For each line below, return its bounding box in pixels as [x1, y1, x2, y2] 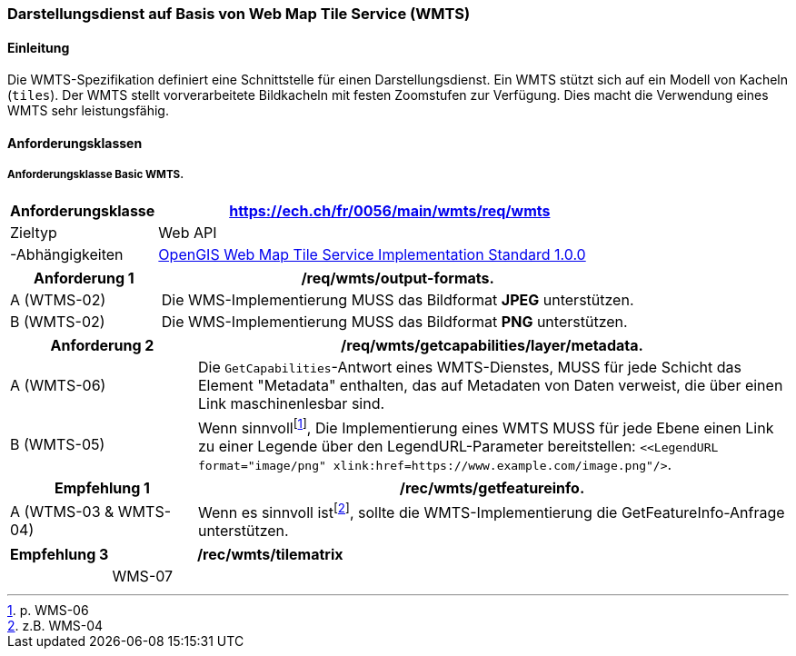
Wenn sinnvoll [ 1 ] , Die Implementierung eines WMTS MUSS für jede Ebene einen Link [197, 415, 774, 437]
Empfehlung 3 [10, 545, 109, 564]
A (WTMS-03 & [10, 502, 114, 521]
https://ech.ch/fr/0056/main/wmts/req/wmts [229, 201, 551, 220]
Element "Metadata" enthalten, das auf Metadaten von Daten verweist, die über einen [197, 375, 783, 394]
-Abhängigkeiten [10, 244, 124, 263]
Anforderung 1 [34, 268, 134, 287]
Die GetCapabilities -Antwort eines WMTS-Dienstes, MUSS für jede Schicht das [197, 357, 741, 376]
